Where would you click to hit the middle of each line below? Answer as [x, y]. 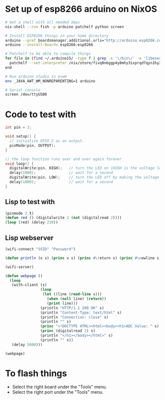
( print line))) [62, 303]
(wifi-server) [20, 267]
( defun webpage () [24, 276]
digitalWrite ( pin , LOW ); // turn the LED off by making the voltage [84, 178]
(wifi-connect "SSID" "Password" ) [41, 249]
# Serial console [23, 90]
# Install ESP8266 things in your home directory [57, 36]
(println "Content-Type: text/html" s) [81, 312]
